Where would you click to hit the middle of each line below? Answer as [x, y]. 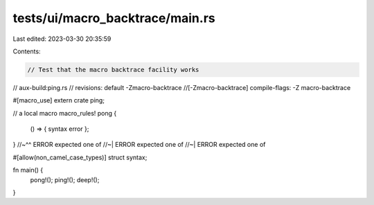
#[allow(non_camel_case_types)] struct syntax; [80, 157]
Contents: [27, 51]
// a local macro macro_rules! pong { [65, 113]
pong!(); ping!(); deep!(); [65, 179]
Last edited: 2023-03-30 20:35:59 [62, 39]
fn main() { [28, 170]
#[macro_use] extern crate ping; [59, 100]
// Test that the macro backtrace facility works [113, 70]
